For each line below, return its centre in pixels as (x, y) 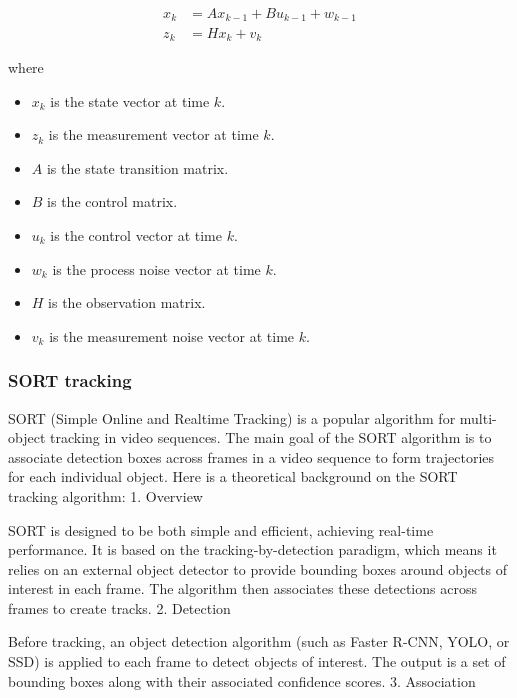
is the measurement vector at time (153, 134)
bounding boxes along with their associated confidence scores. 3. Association (242, 680)
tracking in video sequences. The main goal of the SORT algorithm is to (270, 437)
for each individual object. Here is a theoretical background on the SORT (233, 476)
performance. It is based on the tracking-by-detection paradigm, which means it (252, 549)
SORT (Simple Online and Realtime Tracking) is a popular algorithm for (232, 417)
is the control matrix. (112, 201)
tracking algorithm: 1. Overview (105, 495)
